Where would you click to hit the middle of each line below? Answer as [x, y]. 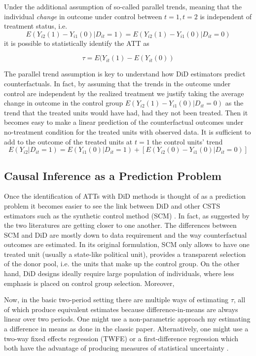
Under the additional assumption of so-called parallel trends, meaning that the [123, 6]
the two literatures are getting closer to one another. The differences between [120, 225]
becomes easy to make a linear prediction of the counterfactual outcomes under [124, 122]
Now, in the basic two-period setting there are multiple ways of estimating [116, 300]
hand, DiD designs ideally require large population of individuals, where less [119, 273]
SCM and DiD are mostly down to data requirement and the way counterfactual [126, 234]
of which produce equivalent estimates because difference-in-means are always [121, 309]
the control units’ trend [187, 141]
